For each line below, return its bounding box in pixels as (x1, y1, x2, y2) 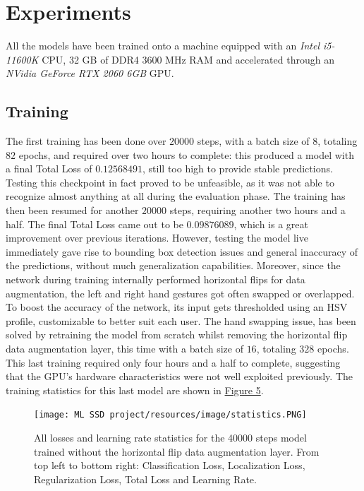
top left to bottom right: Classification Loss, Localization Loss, (34, 458, 305, 473)
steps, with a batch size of (197, 134, 310, 148)
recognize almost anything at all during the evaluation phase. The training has (6, 189, 346, 203)
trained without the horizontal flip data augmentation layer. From (34, 444, 320, 459)
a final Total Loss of (6, 161, 92, 176)
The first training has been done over (6, 134, 166, 148)
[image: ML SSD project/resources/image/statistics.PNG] (34, 410, 307, 420)
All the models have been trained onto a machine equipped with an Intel (6, 38, 320, 53)
